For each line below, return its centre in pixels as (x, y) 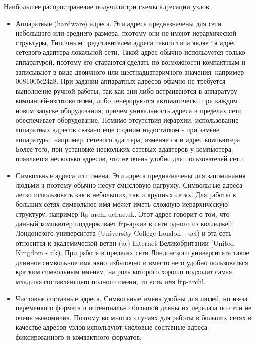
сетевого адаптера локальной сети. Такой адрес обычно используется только (130, 52)
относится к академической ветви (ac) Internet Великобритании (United (125, 243)
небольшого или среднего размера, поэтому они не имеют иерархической (126, 33)
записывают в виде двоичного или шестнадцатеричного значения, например (130, 71)
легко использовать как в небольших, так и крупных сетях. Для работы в (126, 194)
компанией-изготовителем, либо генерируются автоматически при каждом (127, 100)
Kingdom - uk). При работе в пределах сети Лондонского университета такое (132, 252)
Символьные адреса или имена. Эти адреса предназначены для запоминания (130, 175)
